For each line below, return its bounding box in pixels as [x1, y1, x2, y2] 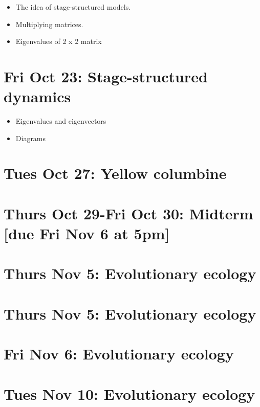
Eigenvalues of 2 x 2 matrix [15, 36, 102, 47]
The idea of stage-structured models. [15, 2, 131, 12]
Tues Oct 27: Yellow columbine [4, 163, 227, 184]
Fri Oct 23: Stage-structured [4, 65, 208, 86]
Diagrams [15, 132, 46, 143]
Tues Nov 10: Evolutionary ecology [4, 383, 255, 404]
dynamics [4, 86, 71, 107]
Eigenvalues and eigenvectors [15, 116, 106, 126]
